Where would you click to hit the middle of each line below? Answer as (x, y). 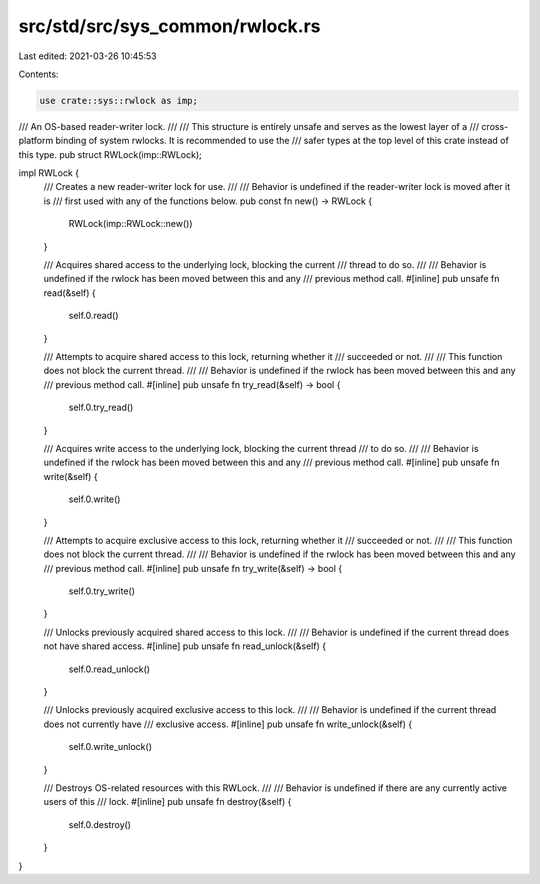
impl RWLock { (49, 173)
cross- (495, 126)
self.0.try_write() (101, 591)
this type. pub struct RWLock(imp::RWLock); (110, 154)
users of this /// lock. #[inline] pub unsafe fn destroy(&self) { (167, 802)
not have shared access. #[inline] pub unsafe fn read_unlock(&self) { (185, 646)
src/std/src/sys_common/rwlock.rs (169, 26)
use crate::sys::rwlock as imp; (119, 100)
